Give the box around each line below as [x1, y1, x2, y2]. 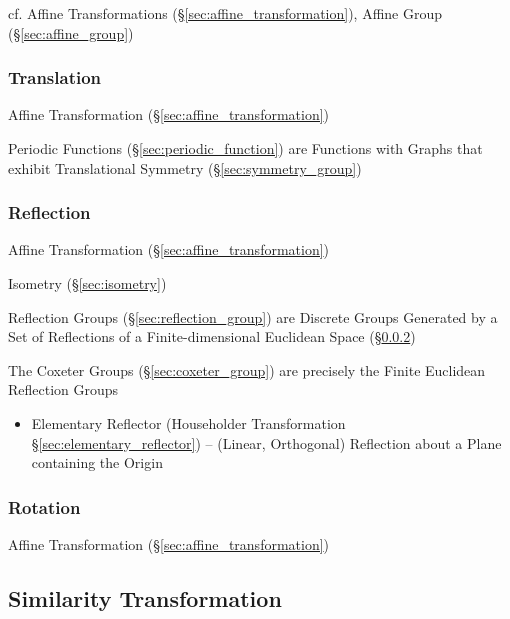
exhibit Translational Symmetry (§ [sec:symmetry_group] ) [8, 157, 362, 178]
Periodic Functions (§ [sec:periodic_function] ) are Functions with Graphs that [8, 138, 483, 158]
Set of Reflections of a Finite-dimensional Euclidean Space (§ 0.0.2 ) [8, 326, 416, 347]
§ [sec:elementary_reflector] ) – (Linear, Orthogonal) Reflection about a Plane [31, 432, 502, 453]
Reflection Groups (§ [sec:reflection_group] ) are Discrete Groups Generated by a [8, 306, 498, 327]
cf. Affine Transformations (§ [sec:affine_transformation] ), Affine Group [8, 3, 443, 23]
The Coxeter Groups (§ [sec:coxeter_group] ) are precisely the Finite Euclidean [8, 359, 486, 380]
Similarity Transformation [8, 582, 282, 613]
